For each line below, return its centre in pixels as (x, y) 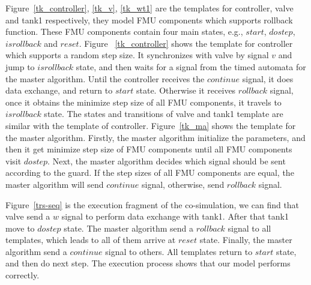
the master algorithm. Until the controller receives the (105, 78)
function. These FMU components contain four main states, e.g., (124, 31)
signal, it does (268, 78)
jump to (20, 66)
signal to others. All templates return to (179, 251)
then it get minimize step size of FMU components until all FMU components (149, 149)
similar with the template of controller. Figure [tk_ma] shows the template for (151, 125)
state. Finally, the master (246, 240)
